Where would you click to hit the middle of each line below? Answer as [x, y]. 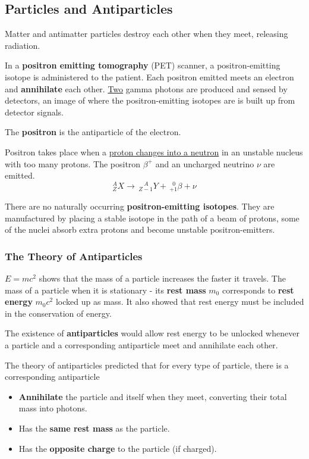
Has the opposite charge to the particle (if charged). [118, 448]
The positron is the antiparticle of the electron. [93, 132]
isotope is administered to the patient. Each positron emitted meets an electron [149, 76]
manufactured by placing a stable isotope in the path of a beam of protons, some [152, 218]
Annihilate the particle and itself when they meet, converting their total [153, 396]
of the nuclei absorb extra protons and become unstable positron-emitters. [140, 229]
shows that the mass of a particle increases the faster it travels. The [162, 278]
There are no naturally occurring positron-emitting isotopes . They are [140, 206]
